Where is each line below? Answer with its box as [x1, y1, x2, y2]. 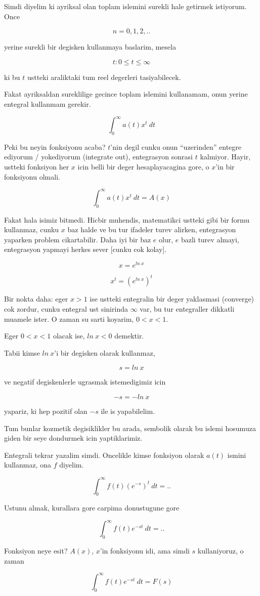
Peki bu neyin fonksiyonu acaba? [4, 141, 106, 152]
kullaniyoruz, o [197, 545, 244, 556]
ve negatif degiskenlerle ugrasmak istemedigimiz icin [4, 376, 166, 387]
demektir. [114, 330, 144, 341]
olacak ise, [53, 330, 85, 341]
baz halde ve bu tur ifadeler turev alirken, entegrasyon [67, 224, 236, 235]
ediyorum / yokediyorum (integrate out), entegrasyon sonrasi [4, 151, 193, 162]
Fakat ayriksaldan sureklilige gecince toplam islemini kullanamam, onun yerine [4, 89, 248, 99]
